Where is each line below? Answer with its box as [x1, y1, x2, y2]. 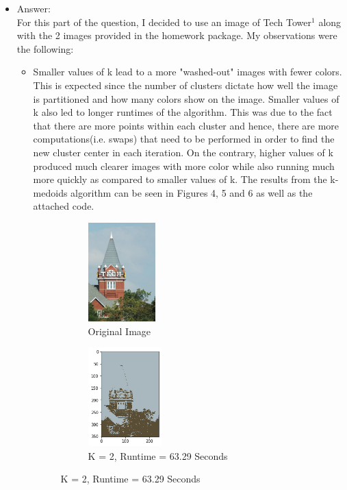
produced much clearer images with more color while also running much [33, 158, 335, 173]
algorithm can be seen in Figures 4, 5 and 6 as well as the [70, 185, 313, 199]
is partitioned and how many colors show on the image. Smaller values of [33, 91, 339, 106]
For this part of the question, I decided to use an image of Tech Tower [16, 14, 312, 29]
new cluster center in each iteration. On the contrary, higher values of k [33, 145, 333, 159]
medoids [33, 185, 68, 199]
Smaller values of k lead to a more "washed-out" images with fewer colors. [33, 64, 342, 79]
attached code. [33, 199, 94, 213]
